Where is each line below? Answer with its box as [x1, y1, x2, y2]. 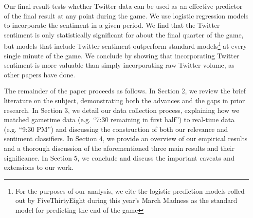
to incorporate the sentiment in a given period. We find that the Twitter [4, 20, 220, 30]
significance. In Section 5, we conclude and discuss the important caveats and [4, 152, 235, 163]
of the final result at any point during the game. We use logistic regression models [4, 10, 249, 20]
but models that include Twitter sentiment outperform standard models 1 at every [4, 39, 247, 51]
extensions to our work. [4, 162, 73, 172]
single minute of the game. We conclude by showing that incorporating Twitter [4, 50, 239, 60]
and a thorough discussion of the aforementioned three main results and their [4, 143, 235, 153]
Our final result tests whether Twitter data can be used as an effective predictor [4, 1, 243, 11]
